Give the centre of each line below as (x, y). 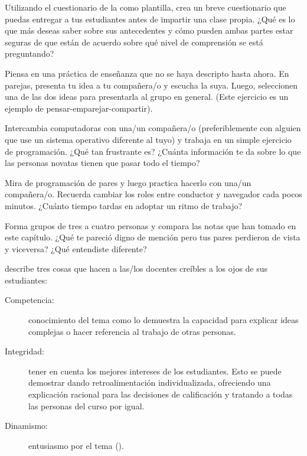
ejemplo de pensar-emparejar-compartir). (79, 108)
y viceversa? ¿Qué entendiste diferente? (76, 248)
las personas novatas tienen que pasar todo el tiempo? (102, 163)
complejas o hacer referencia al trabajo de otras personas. (132, 331)
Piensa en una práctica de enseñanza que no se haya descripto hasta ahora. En (147, 73)
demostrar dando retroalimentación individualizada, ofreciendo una (150, 382)
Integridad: (25, 351)
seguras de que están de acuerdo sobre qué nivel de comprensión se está (134, 42)
